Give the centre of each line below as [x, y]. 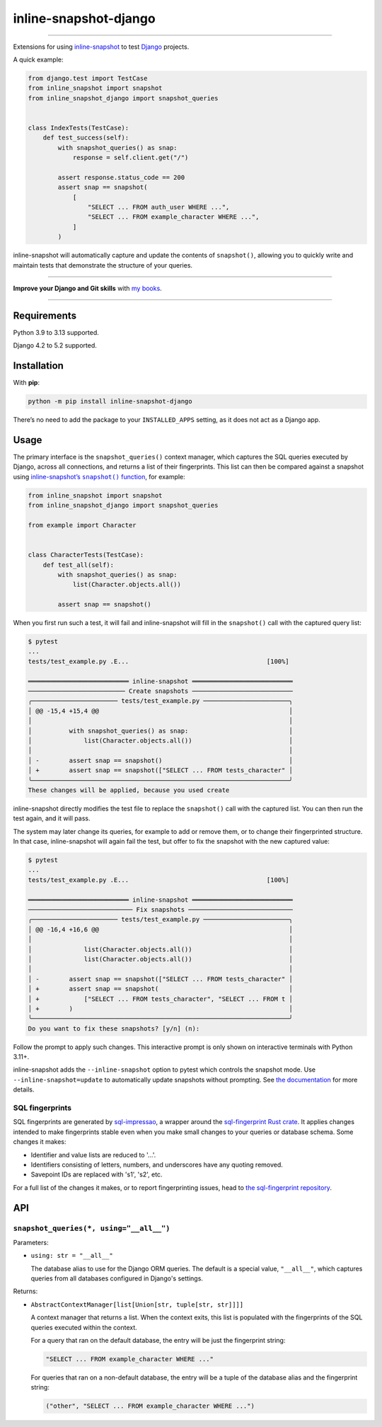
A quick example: [38, 59]
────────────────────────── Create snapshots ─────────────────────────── [161, 691]
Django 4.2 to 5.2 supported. [55, 345]
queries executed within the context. [84, 1327]
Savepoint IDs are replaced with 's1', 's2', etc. [97, 1174]
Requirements [45, 315]
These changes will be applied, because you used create [129, 790]
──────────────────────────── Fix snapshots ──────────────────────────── [161, 910]
